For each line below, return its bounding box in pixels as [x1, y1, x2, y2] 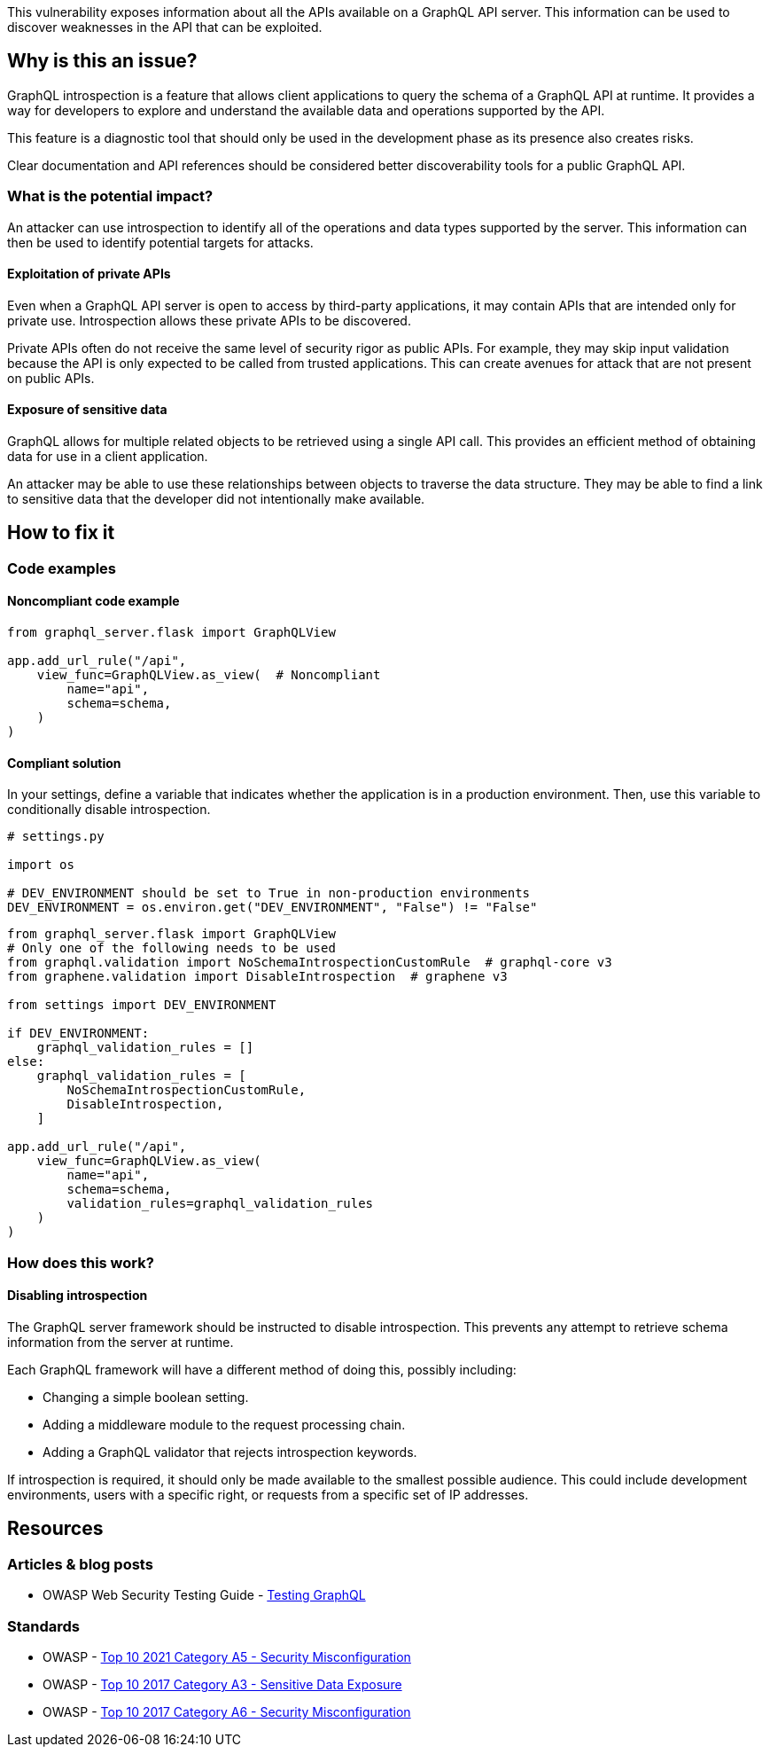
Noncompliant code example [7, 593, 180, 609]
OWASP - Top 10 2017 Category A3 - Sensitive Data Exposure [43, 1676, 402, 1692]
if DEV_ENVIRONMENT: [7, 1026, 150, 1041]
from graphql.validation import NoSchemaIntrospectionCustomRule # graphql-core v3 [7, 955, 612, 970]
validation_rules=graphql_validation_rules [66, 1196, 374, 1211]
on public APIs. [7, 370, 95, 386]
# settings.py [7, 829, 105, 844]
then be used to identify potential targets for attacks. [7, 234, 314, 250]
